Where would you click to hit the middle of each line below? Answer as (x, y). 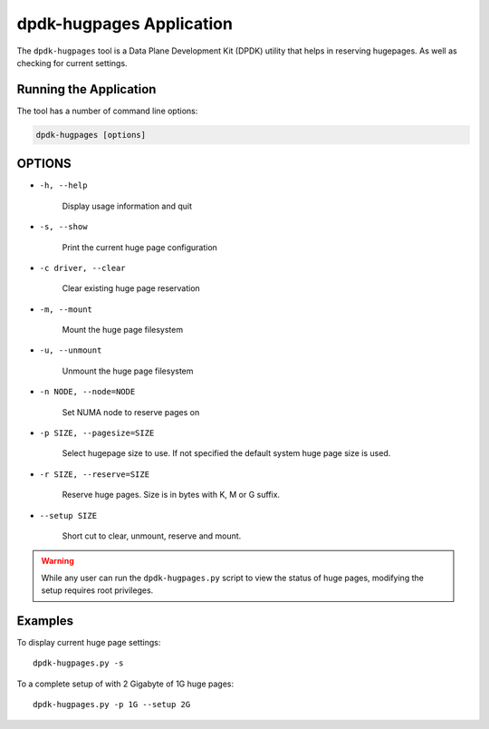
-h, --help (63, 185)
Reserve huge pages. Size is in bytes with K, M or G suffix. (171, 495)
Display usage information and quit (127, 206)
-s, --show (63, 227)
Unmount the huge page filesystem (128, 371)
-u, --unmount (71, 350)
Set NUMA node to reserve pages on (131, 412)
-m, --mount (66, 309)
